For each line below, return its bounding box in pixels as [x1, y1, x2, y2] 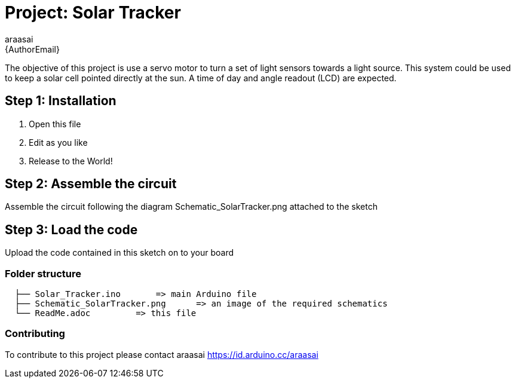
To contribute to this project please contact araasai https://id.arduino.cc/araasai [5, 349, 318, 360]
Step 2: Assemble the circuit [5, 176, 177, 192]
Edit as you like [29, 137, 88, 148]
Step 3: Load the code [5, 222, 138, 237]
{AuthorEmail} [5, 44, 60, 54]
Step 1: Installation [5, 93, 117, 109]
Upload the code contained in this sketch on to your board [5, 247, 234, 258]
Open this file [29, 118, 81, 129]
